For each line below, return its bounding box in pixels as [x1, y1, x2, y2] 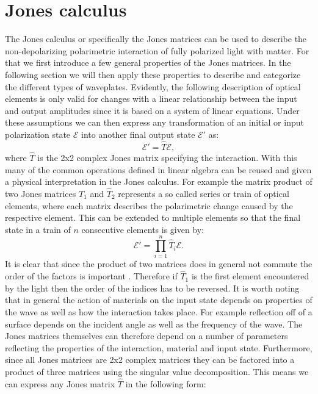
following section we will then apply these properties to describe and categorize [5, 68, 301, 81]
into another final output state [81, 127, 195, 140]
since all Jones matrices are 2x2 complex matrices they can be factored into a [5, 353, 295, 366]
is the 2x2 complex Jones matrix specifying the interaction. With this [37, 151, 297, 163]
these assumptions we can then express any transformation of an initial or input [5, 116, 304, 129]
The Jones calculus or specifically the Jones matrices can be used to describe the [5, 32, 307, 45]
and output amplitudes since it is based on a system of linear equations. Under [5, 104, 300, 116]
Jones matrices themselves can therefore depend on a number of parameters [5, 329, 288, 342]
